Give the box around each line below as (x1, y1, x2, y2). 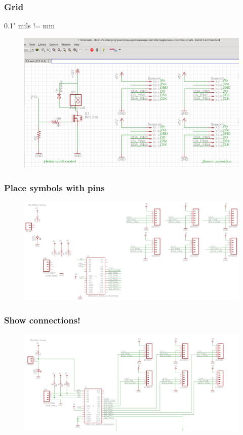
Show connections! (4, 314, 80, 327)
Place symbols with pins (4, 182, 105, 194)
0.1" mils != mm (4, 20, 55, 31)
